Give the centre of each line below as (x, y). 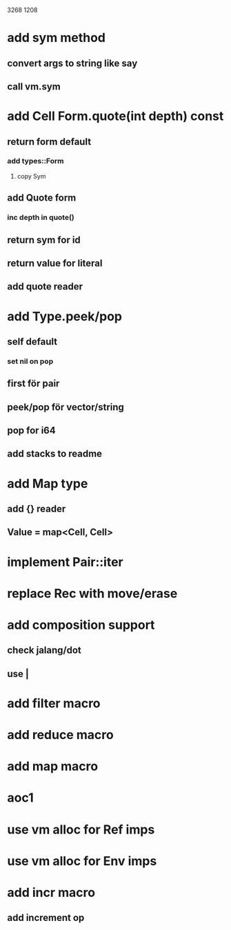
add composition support (81, 625)
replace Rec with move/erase (92, 593)
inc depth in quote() (41, 218)
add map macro (53, 766)
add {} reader (37, 508)
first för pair (33, 384)
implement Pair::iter (65, 562)
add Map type (48, 484)
